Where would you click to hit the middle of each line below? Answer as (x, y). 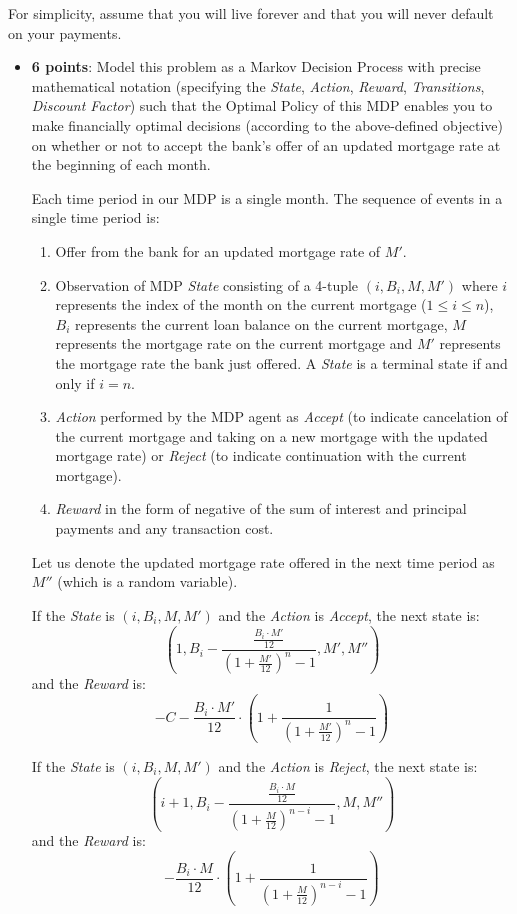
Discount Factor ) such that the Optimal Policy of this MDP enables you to (262, 105)
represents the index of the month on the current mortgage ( (241, 304)
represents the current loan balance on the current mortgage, (261, 323)
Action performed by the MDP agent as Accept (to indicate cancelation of (281, 416)
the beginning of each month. (121, 164)
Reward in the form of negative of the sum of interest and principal (261, 508)
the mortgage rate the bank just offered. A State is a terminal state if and (281, 362)
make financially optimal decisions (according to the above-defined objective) (267, 124)
